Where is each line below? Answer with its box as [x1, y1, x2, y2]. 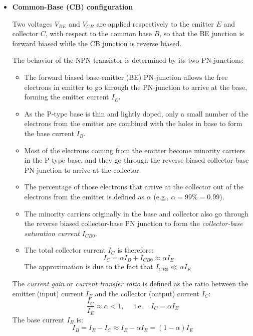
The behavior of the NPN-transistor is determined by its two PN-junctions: [12, 55, 244, 65]
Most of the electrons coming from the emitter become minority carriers [24, 145, 245, 155]
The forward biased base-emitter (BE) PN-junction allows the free [24, 71, 228, 82]
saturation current [24, 228, 80, 238]
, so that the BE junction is [159, 28, 244, 39]
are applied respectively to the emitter [96, 18, 214, 29]
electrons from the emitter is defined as [24, 191, 145, 201]
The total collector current [24, 245, 106, 255]
